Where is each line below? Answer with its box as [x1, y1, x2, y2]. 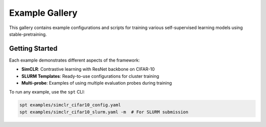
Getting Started [9, 44, 58, 53]
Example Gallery [9, 7, 78, 18]
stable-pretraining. [9, 31, 47, 37]
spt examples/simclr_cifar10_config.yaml [19, 102, 121, 108]
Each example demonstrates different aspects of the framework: [9, 57, 140, 63]
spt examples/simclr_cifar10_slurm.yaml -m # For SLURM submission [19, 109, 189, 115]
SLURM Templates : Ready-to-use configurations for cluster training [21, 73, 160, 79]
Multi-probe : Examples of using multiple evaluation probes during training [21, 80, 172, 86]
